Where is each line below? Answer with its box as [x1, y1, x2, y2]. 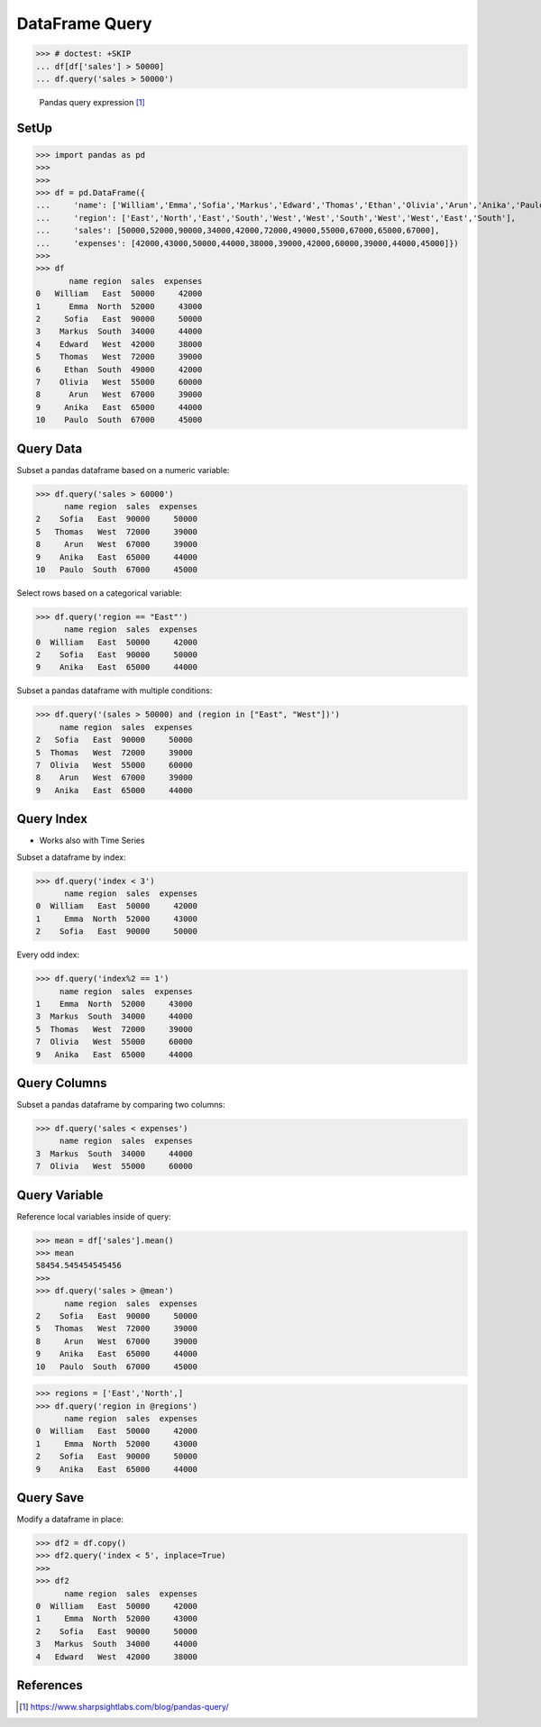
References [16, 1677, 83, 1693]
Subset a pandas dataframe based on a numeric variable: [16, 464, 230, 475]
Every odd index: [16, 949, 80, 960]
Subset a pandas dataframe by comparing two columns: [16, 1100, 225, 1110]
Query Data [16, 441, 83, 456]
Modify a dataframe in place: [16, 1514, 124, 1524]
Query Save [16, 1490, 85, 1505]
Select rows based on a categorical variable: [16, 587, 182, 599]
